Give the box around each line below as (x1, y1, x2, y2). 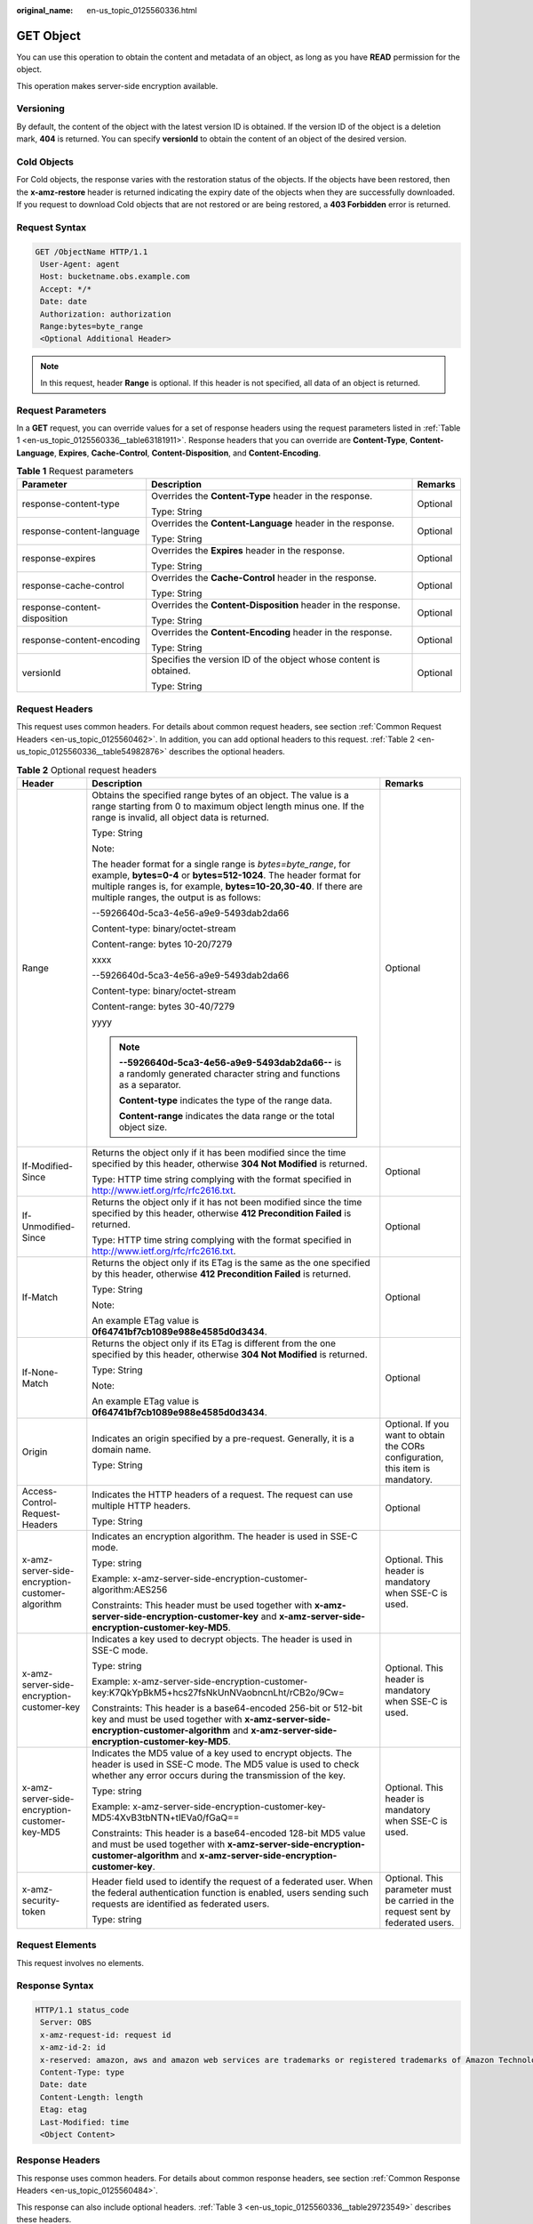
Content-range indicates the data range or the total (118, 1109, 335, 1122)
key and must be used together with (91, 1712, 243, 1725)
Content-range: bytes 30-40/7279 (91, 1000, 235, 1012)
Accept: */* (40, 284, 92, 294)
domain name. (91, 1443, 152, 1455)
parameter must (385, 1882, 452, 1895)
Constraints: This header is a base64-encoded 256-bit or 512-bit (91, 1702, 363, 1714)
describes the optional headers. (169, 746, 286, 757)
